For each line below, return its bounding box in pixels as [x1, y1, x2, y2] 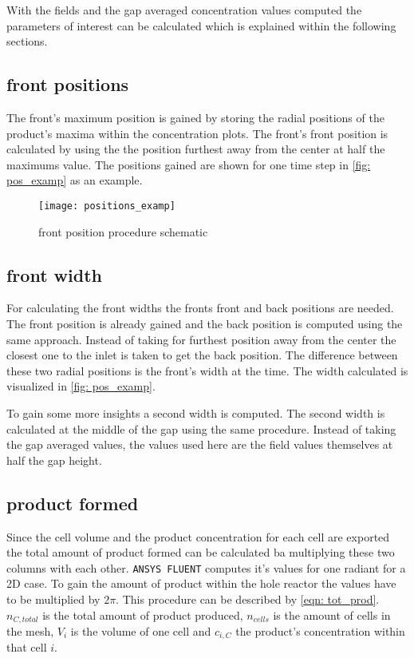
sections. [6, 33, 48, 50]
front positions [6, 72, 129, 97]
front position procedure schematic [38, 223, 208, 240]
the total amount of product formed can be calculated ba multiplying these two [6, 544, 395, 561]
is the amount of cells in [273, 606, 391, 623]
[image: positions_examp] [38, 200, 175, 212]
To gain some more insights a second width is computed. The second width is [6, 404, 385, 421]
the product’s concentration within [235, 623, 405, 640]
